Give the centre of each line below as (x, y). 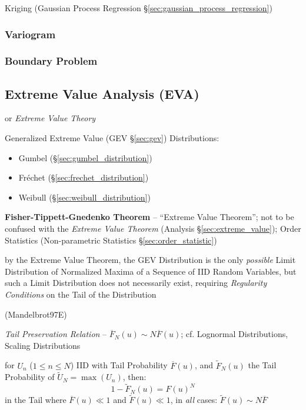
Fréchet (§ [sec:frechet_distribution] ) (84, 177)
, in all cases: (194, 400)
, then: (134, 377)
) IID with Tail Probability (119, 365)
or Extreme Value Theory (50, 118)
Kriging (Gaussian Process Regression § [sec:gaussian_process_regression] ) (139, 8)
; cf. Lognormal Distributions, (235, 334)
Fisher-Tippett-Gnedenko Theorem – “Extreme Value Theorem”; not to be (149, 217)
